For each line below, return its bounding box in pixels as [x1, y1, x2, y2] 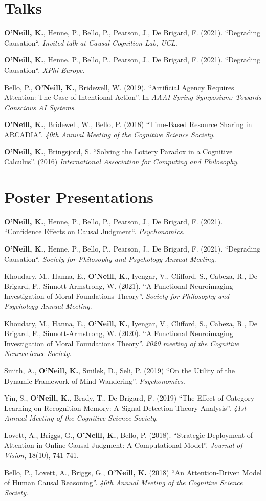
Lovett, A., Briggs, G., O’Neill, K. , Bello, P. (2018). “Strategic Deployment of [4, 429, 253, 440]
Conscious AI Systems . [4, 101, 76, 112]
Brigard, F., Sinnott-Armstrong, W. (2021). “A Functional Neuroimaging [4, 280, 233, 291]
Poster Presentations [4, 186, 154, 207]
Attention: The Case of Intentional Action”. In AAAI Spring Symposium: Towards [4, 92, 261, 102]
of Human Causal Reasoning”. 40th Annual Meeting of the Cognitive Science [4, 477, 243, 488]
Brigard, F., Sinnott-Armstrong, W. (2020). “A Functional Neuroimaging [4, 328, 233, 339]
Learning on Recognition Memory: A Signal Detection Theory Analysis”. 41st [4, 402, 247, 413]
